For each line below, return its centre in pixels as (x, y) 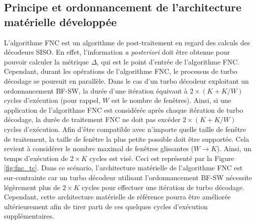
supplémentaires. (29, 216)
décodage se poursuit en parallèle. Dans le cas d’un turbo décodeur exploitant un (127, 80)
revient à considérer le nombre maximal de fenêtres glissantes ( (99, 148)
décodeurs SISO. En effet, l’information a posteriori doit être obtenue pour (117, 52)
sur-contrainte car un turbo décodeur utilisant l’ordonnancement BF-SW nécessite (128, 177)
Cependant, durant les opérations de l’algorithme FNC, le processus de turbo (121, 71)
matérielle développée (60, 21)
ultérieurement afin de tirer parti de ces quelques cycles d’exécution (106, 206)
